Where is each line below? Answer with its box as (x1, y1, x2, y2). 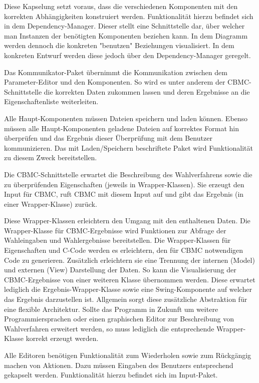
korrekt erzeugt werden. (26, 333, 99, 343)
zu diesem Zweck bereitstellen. (4, 152, 97, 163)
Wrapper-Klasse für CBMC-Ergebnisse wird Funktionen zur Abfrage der (4, 225, 226, 235)
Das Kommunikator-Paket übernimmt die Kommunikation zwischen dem (4, 67, 227, 77)
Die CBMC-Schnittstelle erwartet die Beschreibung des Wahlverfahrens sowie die (4, 169, 252, 179)
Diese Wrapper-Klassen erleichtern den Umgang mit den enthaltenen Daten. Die (4, 215, 250, 226)
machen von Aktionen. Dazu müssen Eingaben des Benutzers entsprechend (4, 359, 233, 370)
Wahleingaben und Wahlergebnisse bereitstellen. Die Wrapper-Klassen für (4, 235, 231, 245)
